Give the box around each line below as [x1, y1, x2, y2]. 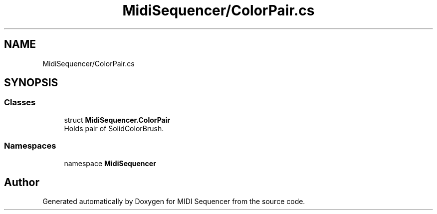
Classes [4, 97, 36, 108]
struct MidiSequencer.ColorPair [64, 115, 171, 124]
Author [4, 176, 39, 189]
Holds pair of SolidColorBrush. [64, 124, 164, 133]
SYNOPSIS [4, 76, 58, 89]
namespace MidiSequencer [64, 159, 156, 168]
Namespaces [4, 141, 56, 151]
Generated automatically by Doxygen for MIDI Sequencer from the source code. [42, 197, 305, 206]
